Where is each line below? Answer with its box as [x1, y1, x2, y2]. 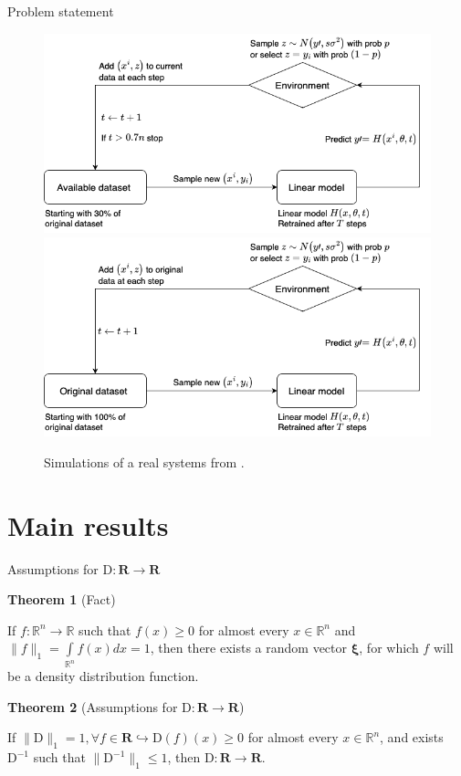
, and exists [380, 728, 444, 747]
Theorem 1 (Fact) [7, 590, 116, 609]
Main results [7, 506, 169, 543]
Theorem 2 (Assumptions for [7, 697, 178, 716]
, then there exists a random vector [150, 638, 348, 657]
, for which [359, 638, 419, 657]
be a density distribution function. [7, 666, 199, 686]
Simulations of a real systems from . [44, 452, 245, 471]
